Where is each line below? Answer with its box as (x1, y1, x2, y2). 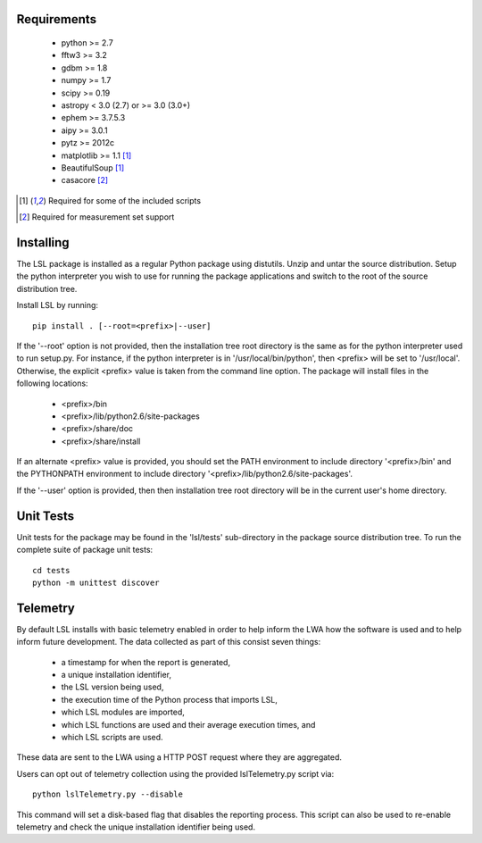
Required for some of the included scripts (47, 195, 201, 205)
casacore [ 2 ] (61, 175, 109, 186)
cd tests (32, 565, 71, 575)
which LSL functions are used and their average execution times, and (61, 719, 316, 730)
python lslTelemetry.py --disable (32, 789, 183, 799)
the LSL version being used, (61, 681, 164, 692)
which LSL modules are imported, (61, 706, 185, 718)
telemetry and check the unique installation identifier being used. (16, 822, 256, 832)
